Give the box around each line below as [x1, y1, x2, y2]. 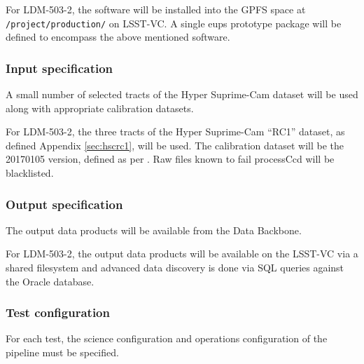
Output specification [6, 195, 123, 213]
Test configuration [6, 304, 110, 321]
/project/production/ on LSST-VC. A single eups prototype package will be [6, 15, 342, 30]
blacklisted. [6, 166, 54, 180]
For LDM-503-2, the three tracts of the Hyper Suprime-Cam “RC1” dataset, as [6, 124, 345, 139]
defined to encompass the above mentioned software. [6, 29, 230, 44]
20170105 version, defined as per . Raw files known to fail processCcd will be [6, 151, 335, 166]
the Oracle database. [6, 274, 94, 288]
